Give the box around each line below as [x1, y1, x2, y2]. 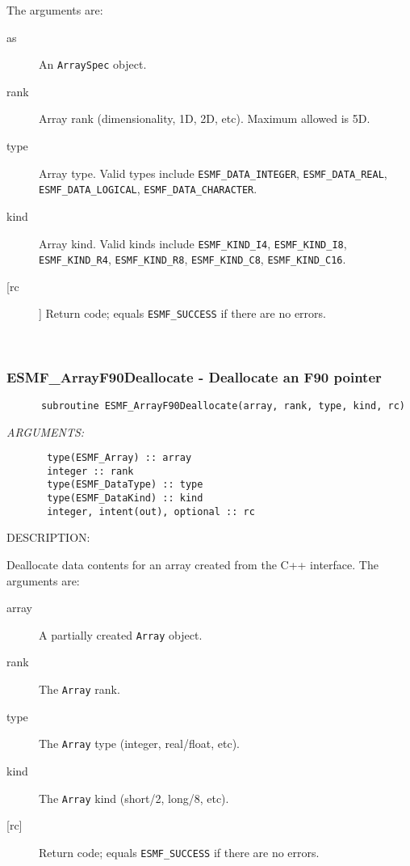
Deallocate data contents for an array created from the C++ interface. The [6, 556, 379, 573]
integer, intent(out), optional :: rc [47, 505, 255, 517]
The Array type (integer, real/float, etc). [39, 735, 240, 752]
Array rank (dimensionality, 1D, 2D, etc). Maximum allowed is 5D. [39, 110, 370, 127]
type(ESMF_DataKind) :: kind [47, 492, 203, 505]
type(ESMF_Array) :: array [47, 452, 192, 464]
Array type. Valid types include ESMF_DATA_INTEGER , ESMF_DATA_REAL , [39, 164, 387, 181]
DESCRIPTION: [6, 529, 90, 546]
